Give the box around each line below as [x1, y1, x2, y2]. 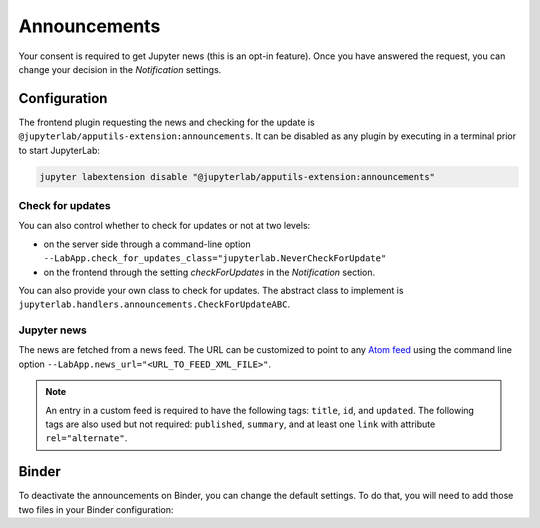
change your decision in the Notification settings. [18, 63, 222, 75]
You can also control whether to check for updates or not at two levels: [18, 220, 311, 232]
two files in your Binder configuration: [18, 503, 174, 515]
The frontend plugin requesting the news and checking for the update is [18, 116, 315, 128]
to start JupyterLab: [18, 144, 100, 156]
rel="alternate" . [45, 432, 128, 444]
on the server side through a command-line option [43, 238, 252, 250]
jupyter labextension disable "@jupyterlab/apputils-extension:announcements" [39, 171, 435, 182]
